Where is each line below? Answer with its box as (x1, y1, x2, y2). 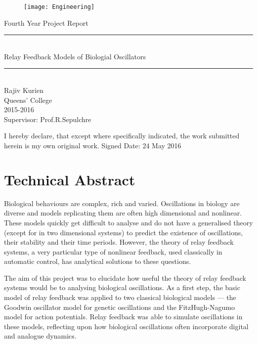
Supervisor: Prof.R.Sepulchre (4, 114, 91, 124)
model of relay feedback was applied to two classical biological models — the (4, 292, 236, 302)
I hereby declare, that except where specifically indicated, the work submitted (4, 130, 240, 141)
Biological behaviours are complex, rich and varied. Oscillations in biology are (4, 198, 240, 208)
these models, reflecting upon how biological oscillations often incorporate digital (4, 321, 249, 331)
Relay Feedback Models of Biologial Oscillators (4, 51, 146, 61)
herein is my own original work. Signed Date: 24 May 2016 (4, 140, 181, 150)
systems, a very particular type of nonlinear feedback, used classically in (4, 246, 222, 257)
